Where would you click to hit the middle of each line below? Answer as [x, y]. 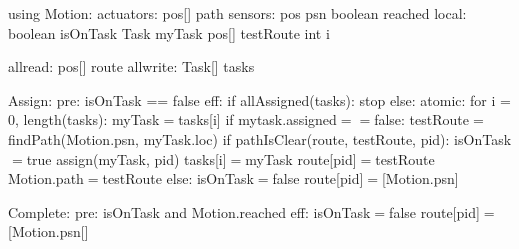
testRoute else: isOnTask [178, 178]
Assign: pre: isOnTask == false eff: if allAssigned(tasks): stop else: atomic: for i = [259, 99]
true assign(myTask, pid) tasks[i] [126, 158]
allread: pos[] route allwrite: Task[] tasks [131, 66]
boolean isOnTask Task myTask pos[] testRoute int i [169, 32]
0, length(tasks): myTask [84, 119]
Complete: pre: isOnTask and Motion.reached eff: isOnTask [189, 211]
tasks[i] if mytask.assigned [257, 119]
